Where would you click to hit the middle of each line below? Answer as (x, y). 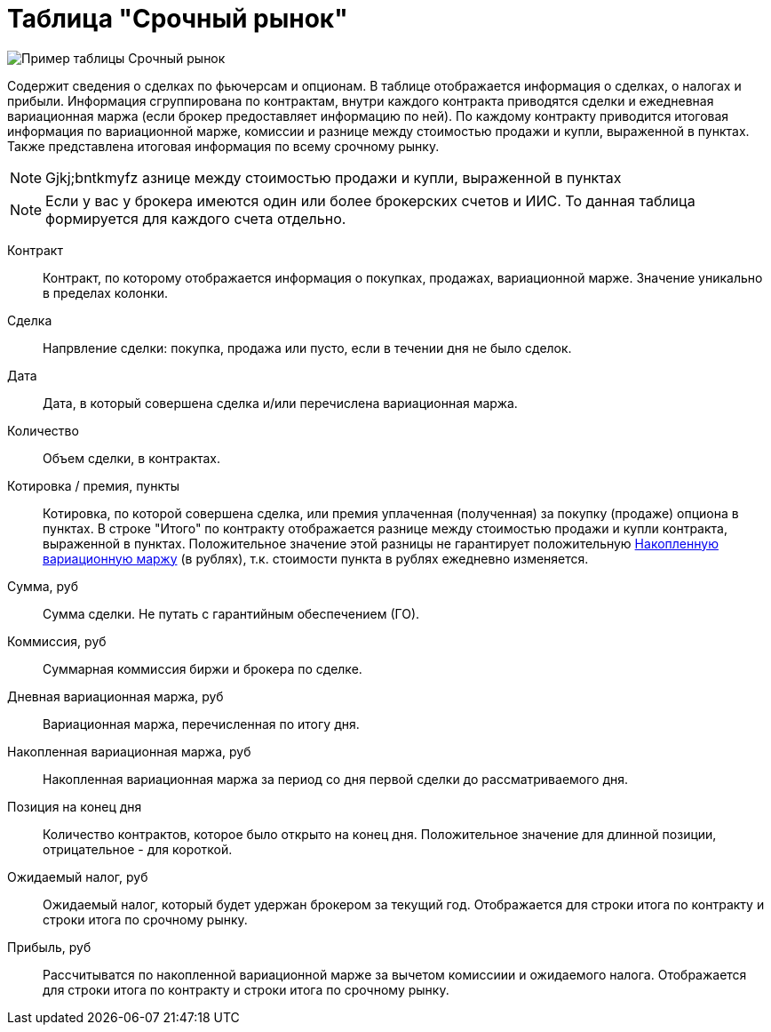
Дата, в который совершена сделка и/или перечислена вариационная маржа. (280, 403)
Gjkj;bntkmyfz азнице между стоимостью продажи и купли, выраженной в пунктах (334, 177)
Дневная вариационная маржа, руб (115, 696)
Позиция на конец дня (75, 806)
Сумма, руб (43, 586)
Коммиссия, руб (57, 641)
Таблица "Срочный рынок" (178, 19)
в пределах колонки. (106, 292)
